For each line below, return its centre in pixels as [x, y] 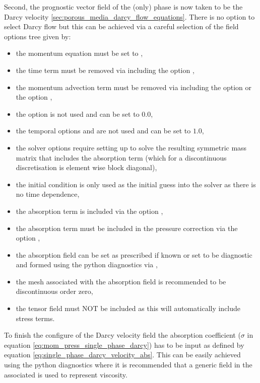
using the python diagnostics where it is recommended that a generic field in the [128, 365]
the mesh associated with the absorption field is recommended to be [121, 281]
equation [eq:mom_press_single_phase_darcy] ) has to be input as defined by [124, 344]
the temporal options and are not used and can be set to [103, 131]
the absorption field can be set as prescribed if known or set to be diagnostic [134, 254]
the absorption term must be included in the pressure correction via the [127, 228]
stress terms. [35, 318]
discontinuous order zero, [54, 291]
